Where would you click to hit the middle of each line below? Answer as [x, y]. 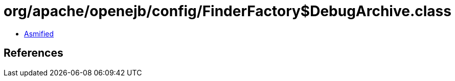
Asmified [39, 33]
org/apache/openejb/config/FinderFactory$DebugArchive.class [227, 11]
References [33, 53]
